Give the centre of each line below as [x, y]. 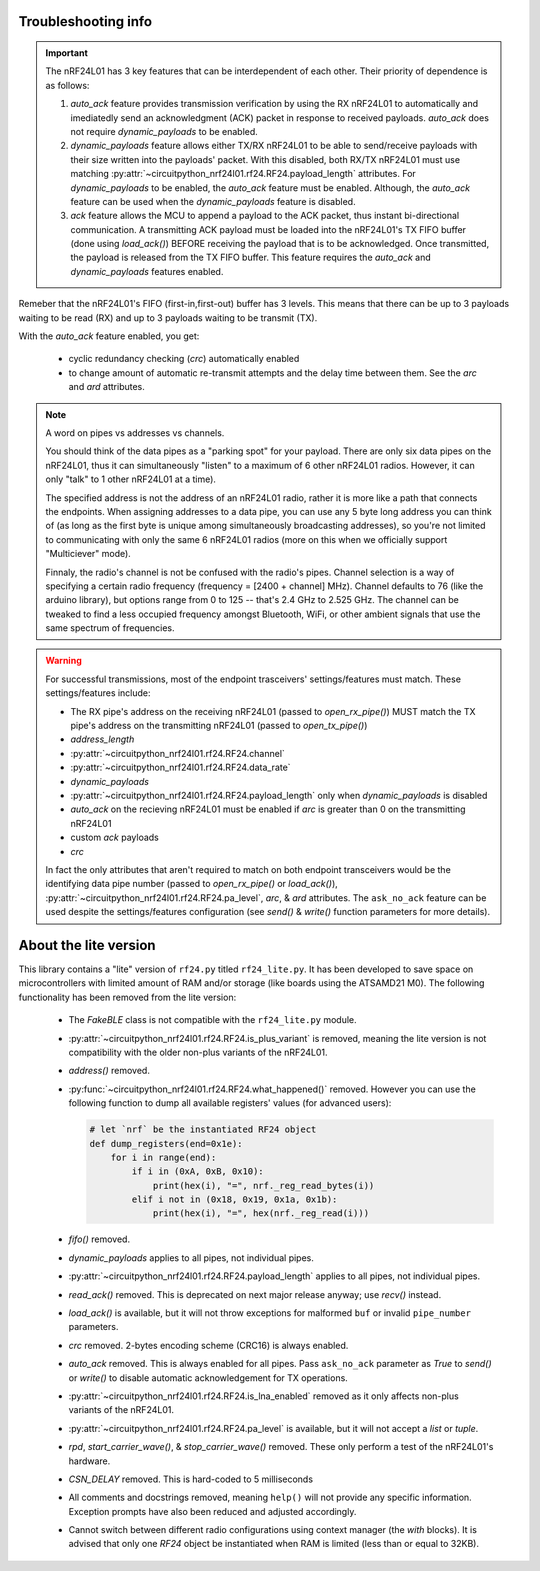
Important [67, 53]
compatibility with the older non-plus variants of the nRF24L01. [198, 1052]
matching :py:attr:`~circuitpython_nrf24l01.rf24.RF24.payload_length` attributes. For [243, 174]
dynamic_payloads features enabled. [147, 271]
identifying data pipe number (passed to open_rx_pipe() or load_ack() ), [192, 884]
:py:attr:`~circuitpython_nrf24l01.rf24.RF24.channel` [177, 753]
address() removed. [109, 1071]
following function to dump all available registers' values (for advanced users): [230, 1103]
